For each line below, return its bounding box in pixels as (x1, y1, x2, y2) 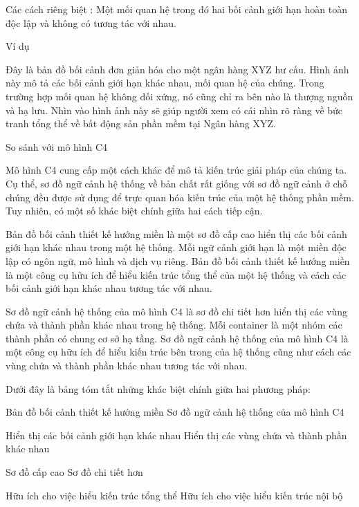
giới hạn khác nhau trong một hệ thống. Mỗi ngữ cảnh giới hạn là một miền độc (6, 240, 347, 255)
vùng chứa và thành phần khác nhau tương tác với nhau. (6, 358, 248, 373)
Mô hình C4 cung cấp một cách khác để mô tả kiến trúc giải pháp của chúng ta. (6, 163, 347, 177)
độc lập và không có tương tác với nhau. (6, 15, 176, 30)
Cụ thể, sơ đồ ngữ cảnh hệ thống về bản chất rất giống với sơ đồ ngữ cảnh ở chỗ (6, 176, 348, 190)
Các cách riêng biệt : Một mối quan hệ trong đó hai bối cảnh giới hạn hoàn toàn (6, 2, 347, 16)
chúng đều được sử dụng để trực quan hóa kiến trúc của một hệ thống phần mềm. (6, 190, 354, 204)
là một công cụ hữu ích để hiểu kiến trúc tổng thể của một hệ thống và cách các (6, 267, 347, 282)
